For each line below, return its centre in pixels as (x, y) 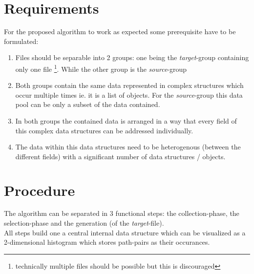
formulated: (21, 41)
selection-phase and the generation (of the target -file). (84, 223)
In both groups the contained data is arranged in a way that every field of (126, 120)
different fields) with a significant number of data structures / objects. (120, 156)
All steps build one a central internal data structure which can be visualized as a (125, 232)
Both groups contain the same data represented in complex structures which (129, 85)
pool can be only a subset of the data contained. (88, 104)
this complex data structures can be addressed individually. (104, 130)
